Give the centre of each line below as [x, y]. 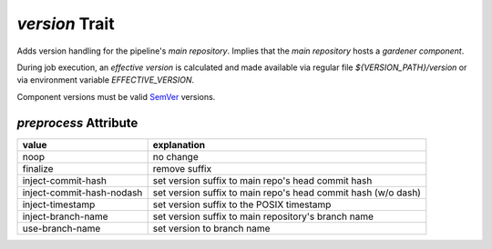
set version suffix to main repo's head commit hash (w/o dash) [287, 193]
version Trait [66, 24]
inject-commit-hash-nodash [82, 193]
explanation [179, 144]
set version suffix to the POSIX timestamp [242, 204]
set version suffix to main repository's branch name [263, 216]
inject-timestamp [59, 204]
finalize [38, 168]
